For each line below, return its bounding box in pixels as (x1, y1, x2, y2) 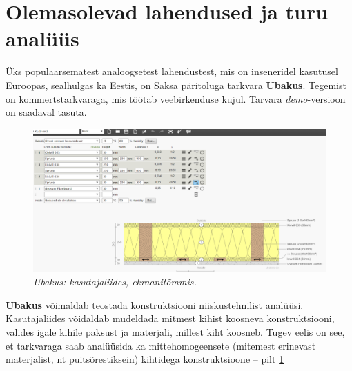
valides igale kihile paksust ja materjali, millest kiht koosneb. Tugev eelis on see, (6, 324, 345, 339)
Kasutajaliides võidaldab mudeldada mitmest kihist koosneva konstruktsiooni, (6, 311, 335, 325)
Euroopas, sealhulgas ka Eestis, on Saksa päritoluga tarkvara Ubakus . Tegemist (6, 77, 346, 92)
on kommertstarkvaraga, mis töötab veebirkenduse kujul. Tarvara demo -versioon (6, 91, 346, 106)
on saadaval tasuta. (6, 105, 87, 119)
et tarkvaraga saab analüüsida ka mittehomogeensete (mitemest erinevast (6, 338, 316, 352)
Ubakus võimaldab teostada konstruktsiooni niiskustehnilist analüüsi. (6, 297, 304, 312)
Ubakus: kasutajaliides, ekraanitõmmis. (33, 274, 197, 289)
